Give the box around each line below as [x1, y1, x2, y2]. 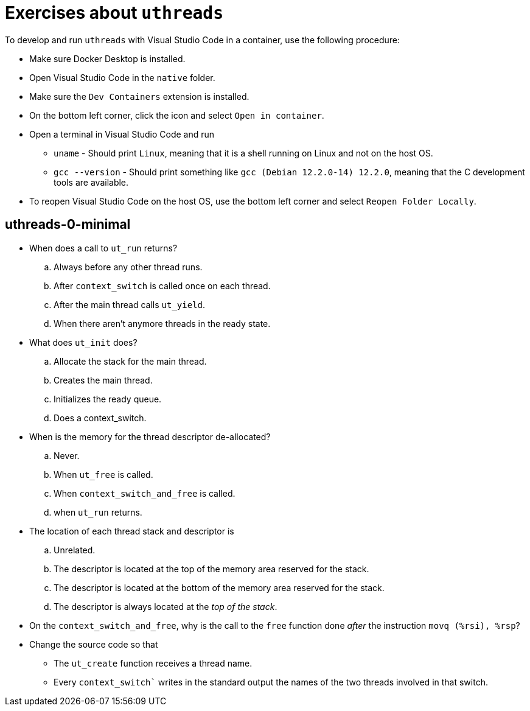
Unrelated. [54, 544, 96, 555]
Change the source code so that [29, 639, 158, 650]
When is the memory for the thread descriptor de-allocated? [29, 431, 271, 442]
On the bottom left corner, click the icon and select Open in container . [29, 110, 324, 121]
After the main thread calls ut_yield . [54, 299, 206, 310]
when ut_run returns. [54, 506, 142, 517]
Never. [54, 450, 80, 461]
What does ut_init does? [29, 337, 138, 348]
